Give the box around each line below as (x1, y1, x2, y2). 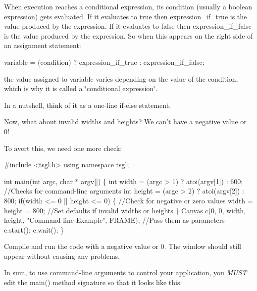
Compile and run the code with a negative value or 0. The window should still (4, 241, 241, 251)
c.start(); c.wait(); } (4, 224, 64, 235)
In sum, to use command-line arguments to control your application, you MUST (4, 267, 247, 278)
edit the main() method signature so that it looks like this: (4, 277, 182, 288)
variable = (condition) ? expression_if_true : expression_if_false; (4, 56, 205, 67)
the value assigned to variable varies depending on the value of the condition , (4, 73, 238, 84)
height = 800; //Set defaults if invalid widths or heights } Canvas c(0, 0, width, (4, 205, 246, 215)
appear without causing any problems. (4, 250, 120, 261)
